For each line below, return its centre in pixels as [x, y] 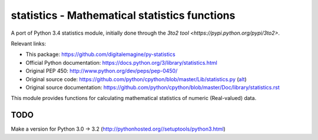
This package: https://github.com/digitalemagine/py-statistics [101, 54]
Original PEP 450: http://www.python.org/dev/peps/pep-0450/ [102, 71]
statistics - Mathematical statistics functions [123, 15]
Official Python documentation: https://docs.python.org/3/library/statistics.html [121, 62]
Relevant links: [29, 44]
